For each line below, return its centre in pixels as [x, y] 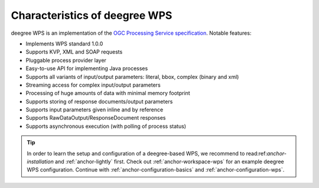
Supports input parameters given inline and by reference [95, 110]
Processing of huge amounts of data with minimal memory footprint [108, 93]
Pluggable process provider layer [66, 60]
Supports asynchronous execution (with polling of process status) [106, 126]
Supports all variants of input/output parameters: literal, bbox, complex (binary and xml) [132, 77]
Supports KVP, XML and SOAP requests [74, 52]
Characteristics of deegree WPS [92, 15]
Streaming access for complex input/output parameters [93, 85]
